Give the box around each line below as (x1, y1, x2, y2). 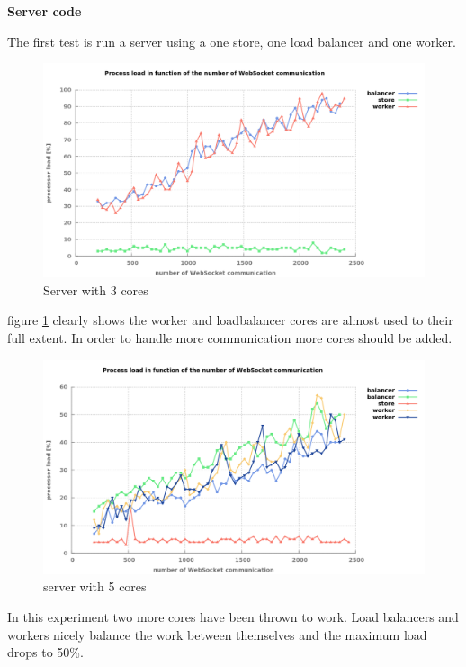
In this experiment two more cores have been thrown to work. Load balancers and (7, 607, 459, 626)
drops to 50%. (7, 643, 84, 662)
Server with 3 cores (43, 280, 148, 299)
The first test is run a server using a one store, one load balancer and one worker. (7, 32, 456, 50)
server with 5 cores (43, 577, 147, 596)
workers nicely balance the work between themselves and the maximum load (7, 625, 427, 644)
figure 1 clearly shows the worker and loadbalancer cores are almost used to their (7, 311, 453, 329)
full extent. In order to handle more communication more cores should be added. (7, 329, 453, 347)
